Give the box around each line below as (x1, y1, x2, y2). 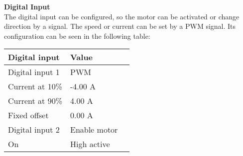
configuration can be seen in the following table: (4, 30, 150, 41)
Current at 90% (8, 95, 62, 107)
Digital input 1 (8, 66, 60, 78)
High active (70, 138, 110, 150)
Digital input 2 (8, 124, 60, 136)
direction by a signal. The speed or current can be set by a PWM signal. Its (4, 21, 236, 31)
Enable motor (70, 124, 118, 136)
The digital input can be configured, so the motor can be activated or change (4, 11, 240, 21)
